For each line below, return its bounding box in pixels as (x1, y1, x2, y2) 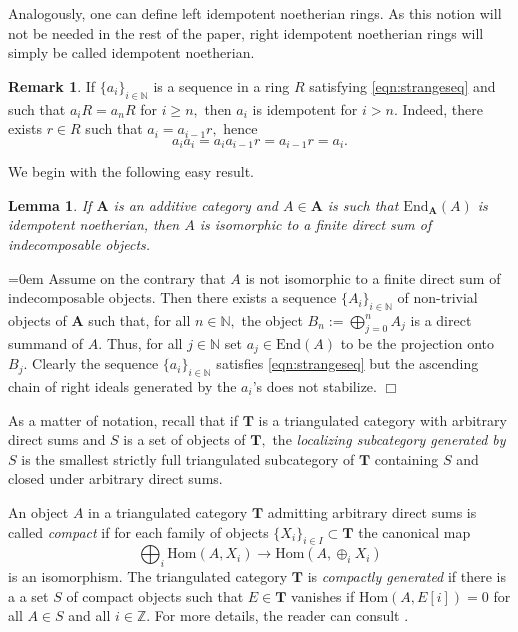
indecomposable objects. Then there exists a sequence (8, 287, 337, 308)
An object (8, 502, 69, 522)
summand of (8, 332, 84, 353)
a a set (8, 585, 49, 606)
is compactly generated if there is (307, 566, 507, 587)
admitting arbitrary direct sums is (267, 502, 477, 522)
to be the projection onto (340, 332, 494, 353)
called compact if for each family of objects (8, 521, 269, 542)
